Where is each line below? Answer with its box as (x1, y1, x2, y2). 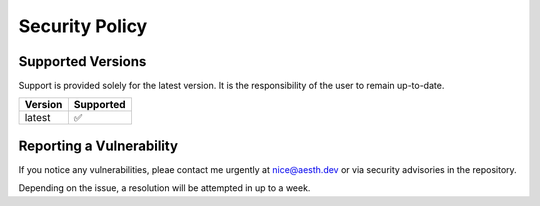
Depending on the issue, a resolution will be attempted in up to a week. (18, 182, 311, 194)
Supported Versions (18, 53, 147, 70)
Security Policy (18, 15, 148, 37)
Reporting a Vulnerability (18, 137, 179, 154)
